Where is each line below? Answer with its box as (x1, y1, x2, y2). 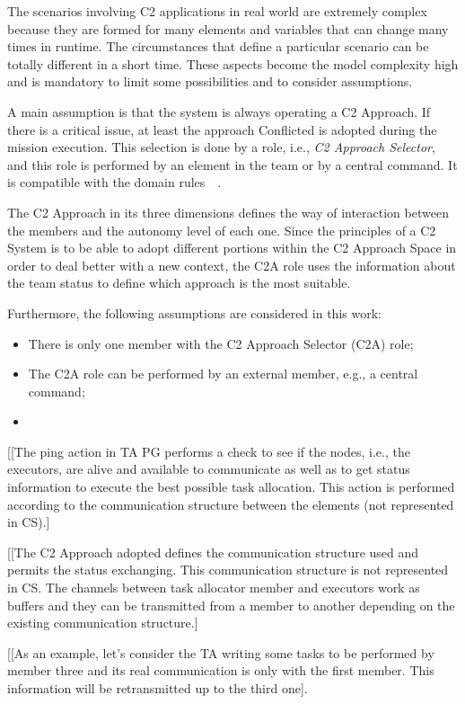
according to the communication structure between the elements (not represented (7, 495, 454, 513)
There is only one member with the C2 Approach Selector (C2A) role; (28, 334, 414, 352)
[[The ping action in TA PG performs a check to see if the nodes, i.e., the (7, 441, 410, 460)
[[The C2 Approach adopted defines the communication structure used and (7, 542, 419, 561)
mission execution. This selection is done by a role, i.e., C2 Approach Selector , (7, 138, 435, 156)
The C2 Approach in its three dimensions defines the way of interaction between (7, 202, 449, 221)
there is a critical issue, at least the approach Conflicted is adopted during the (7, 120, 437, 138)
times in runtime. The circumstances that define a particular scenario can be (7, 37, 429, 56)
